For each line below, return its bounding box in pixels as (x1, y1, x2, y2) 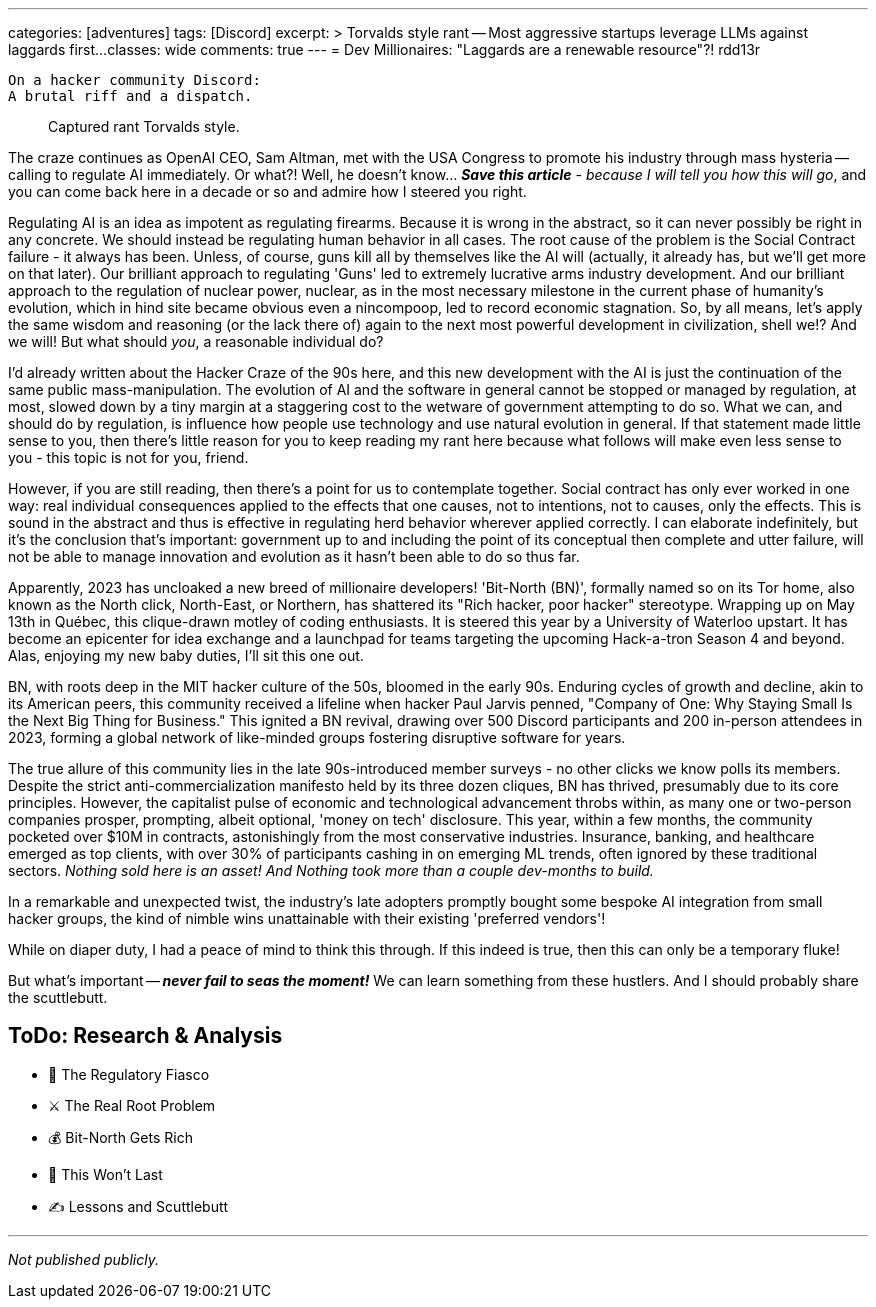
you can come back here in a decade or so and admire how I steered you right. (8, 183, 527, 200)
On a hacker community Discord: (8, 72, 261, 88)
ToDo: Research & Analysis (8, 1023, 283, 1049)
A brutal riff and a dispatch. (8, 88, 253, 104)
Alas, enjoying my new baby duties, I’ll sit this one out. (8, 647, 364, 664)
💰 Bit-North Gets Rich (48, 1128, 193, 1146)
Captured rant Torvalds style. (48, 118, 240, 135)
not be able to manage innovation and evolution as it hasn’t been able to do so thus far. (8, 548, 580, 565)
